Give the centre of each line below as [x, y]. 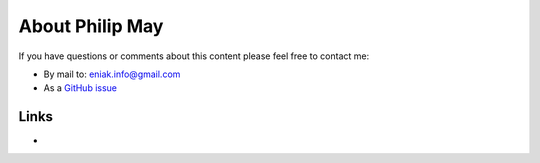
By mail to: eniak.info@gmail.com [112, 74]
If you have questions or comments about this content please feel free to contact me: [194, 56]
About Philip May [91, 26]
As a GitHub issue [80, 88]
